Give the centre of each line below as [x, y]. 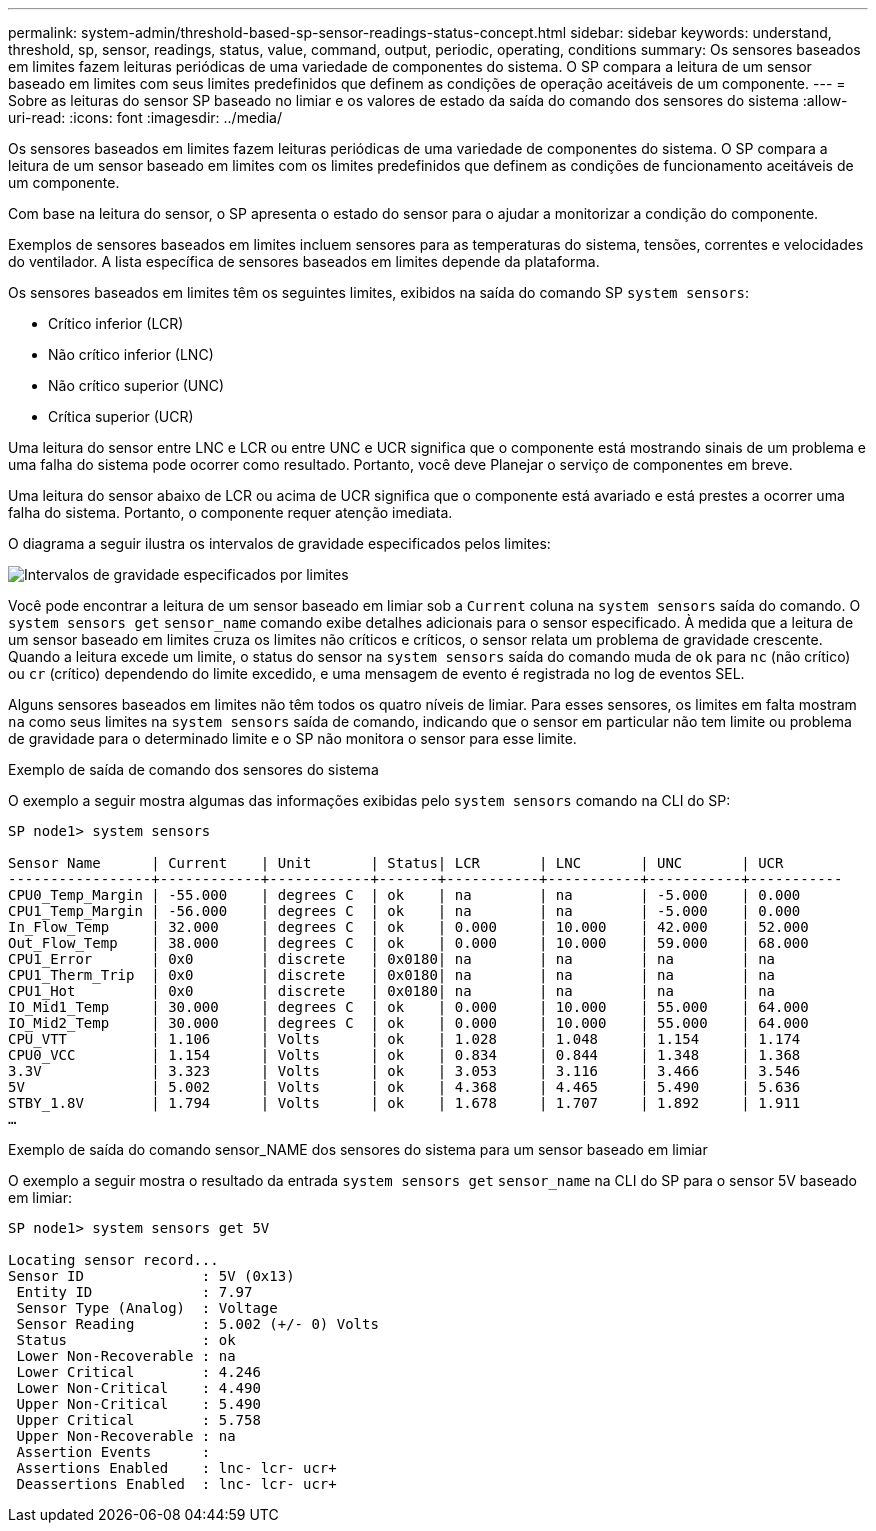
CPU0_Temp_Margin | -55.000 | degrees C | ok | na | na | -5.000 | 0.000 [404, 895]
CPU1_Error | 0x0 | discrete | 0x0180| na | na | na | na [392, 959]
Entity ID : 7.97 [134, 1292]
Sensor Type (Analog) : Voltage [147, 1308]
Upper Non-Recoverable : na [126, 1436]
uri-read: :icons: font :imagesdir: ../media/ [145, 117]
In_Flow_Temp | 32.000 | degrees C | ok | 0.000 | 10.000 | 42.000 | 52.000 [408, 927]
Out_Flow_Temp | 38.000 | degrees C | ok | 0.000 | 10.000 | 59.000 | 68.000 [408, 943]
